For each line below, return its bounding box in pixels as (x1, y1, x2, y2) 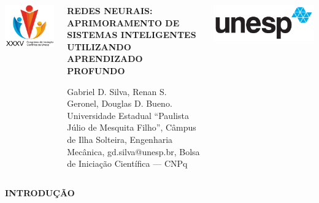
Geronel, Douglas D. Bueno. (67, 97, 172, 110)
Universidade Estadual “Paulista (67, 109, 189, 121)
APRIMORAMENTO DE (67, 16, 180, 29)
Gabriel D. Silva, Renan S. (67, 85, 167, 98)
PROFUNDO (67, 64, 125, 77)
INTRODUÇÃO (5, 186, 75, 199)
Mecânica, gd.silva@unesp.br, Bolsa (67, 145, 200, 158)
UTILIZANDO (67, 40, 131, 53)
